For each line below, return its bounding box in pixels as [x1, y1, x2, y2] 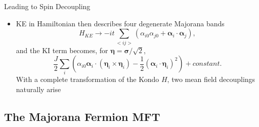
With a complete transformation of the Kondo [16, 74, 159, 84]
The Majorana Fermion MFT [4, 109, 160, 124]
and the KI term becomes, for [16, 45, 108, 55]
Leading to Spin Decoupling [4, 1, 91, 11]
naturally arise [16, 84, 61, 95]
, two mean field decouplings [167, 74, 255, 84]
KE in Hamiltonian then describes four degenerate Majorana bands [16, 18, 225, 28]
